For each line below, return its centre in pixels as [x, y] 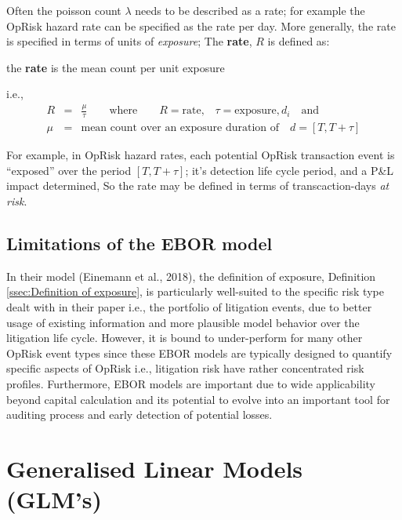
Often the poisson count [64, 10]
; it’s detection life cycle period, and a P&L [290, 170]
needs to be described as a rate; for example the [250, 10]
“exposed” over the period [69, 170]
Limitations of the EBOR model [139, 243]
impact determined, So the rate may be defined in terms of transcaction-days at [198, 185]
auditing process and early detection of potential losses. [139, 415]
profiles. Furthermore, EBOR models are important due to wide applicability [191, 383]
